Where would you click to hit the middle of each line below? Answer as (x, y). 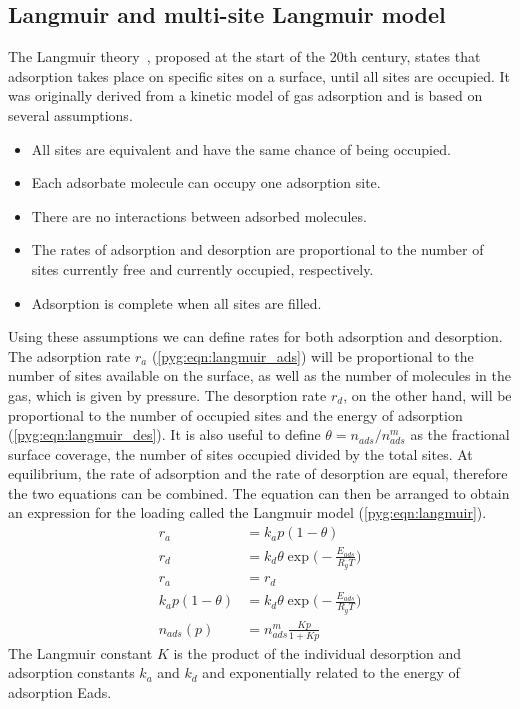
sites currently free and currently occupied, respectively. (202, 268)
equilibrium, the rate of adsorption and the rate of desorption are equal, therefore (258, 473)
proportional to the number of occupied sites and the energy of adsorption (235, 414)
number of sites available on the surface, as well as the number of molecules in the (259, 375)
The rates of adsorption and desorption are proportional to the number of (257, 249)
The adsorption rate (69, 355)
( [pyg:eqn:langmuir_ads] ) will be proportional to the (312, 355)
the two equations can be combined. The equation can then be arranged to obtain (259, 492)
